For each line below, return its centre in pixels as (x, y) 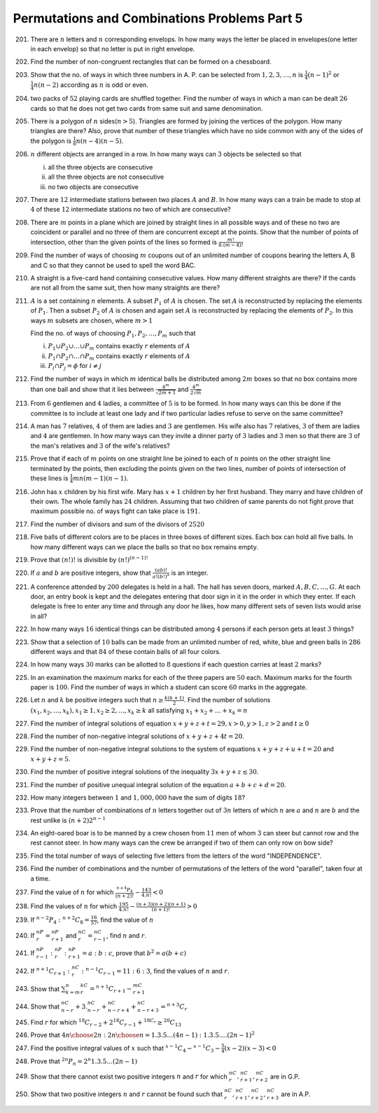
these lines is (49, 478)
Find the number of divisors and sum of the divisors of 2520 (118, 524)
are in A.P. (296, 1094)
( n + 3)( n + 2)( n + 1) (161, 904)
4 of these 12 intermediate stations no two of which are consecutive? (131, 210)
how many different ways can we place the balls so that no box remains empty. (144, 547)
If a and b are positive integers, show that (91, 573)
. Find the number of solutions (227, 700)
